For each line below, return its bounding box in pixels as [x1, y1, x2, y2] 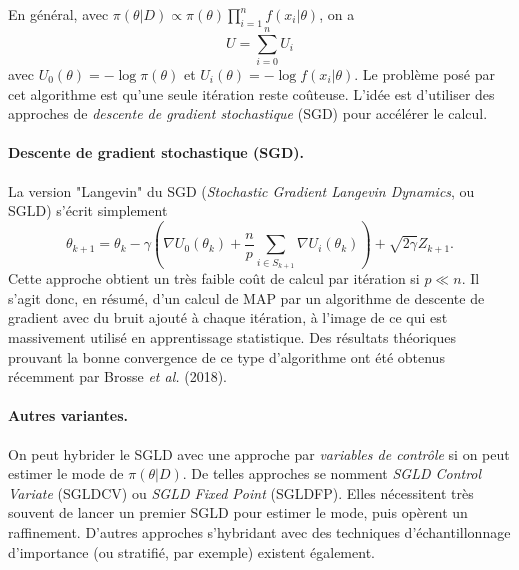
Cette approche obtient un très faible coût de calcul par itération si [8, 268, 420, 289]
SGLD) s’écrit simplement [8, 200, 168, 221]
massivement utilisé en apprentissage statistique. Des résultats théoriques [8, 327, 456, 347]
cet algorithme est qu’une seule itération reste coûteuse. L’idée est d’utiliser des [8, 83, 495, 104]
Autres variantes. [8, 405, 128, 426]
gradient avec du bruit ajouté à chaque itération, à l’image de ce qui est [8, 307, 448, 328]
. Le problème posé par [354, 63, 495, 84]
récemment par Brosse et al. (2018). [8, 366, 228, 387]
